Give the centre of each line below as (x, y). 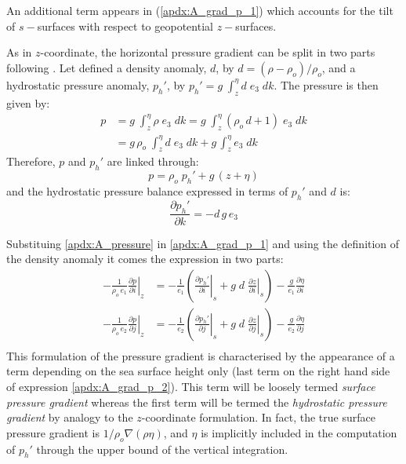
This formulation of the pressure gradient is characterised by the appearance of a (201, 355)
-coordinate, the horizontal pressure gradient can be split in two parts (208, 52)
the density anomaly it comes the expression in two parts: (145, 259)
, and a (339, 67)
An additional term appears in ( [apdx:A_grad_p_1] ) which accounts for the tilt (200, 10)
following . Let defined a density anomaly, (107, 67)
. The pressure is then (326, 84)
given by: (28, 102)
